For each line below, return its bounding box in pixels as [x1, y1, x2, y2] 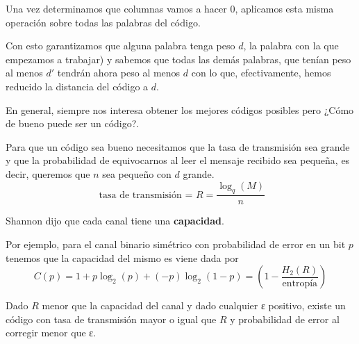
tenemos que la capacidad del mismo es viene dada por [6, 250, 239, 265]
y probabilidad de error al [230, 311, 340, 326]
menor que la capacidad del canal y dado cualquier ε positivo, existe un [42, 298, 346, 313]
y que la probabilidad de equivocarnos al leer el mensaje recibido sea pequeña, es [6, 153, 350, 167]
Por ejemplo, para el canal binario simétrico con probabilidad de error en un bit [6, 236, 346, 251]
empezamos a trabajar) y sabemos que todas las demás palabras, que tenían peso [6, 51, 351, 66]
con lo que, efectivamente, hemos [191, 65, 331, 80]
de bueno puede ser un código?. [6, 116, 140, 131]
